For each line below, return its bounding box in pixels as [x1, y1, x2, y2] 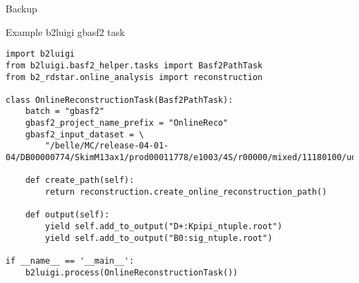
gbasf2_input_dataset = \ [25, 129, 144, 139]
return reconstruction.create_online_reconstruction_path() [45, 187, 327, 197]
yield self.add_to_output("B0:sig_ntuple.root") [45, 233, 273, 243]
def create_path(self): [25, 175, 135, 186]
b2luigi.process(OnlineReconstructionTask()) [25, 267, 238, 277]
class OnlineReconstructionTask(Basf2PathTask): [6, 95, 233, 105]
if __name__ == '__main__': [6, 256, 135, 266]
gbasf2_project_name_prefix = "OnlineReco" [25, 118, 229, 128]
